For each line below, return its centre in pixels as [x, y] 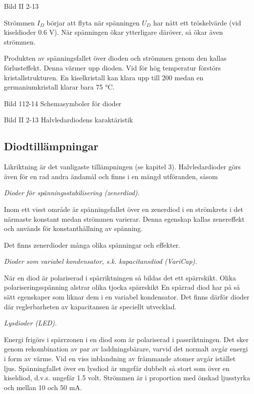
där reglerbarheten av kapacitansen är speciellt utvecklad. [90, 306]
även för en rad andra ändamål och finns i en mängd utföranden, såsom [111, 176]
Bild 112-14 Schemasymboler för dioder [63, 103]
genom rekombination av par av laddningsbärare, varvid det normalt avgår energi [126, 349]
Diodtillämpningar [51, 146]
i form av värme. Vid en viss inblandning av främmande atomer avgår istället [120, 359]
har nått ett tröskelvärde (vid [197, 22]
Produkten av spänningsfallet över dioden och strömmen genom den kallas [115, 58]
